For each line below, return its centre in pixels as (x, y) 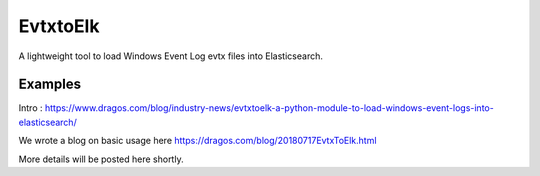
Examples (50, 84)
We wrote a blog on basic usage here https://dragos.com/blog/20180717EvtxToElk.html (197, 141)
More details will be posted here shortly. (101, 159)
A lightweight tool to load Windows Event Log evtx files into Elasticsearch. (171, 56)
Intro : (31, 108)
